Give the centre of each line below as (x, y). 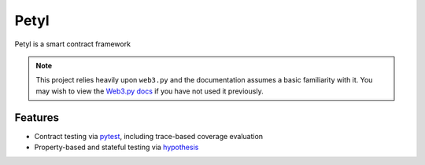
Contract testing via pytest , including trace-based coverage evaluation (149, 136)
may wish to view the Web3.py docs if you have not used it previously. (150, 91)
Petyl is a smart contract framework (73, 44)
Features (37, 117)
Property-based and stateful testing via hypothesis (116, 147)
